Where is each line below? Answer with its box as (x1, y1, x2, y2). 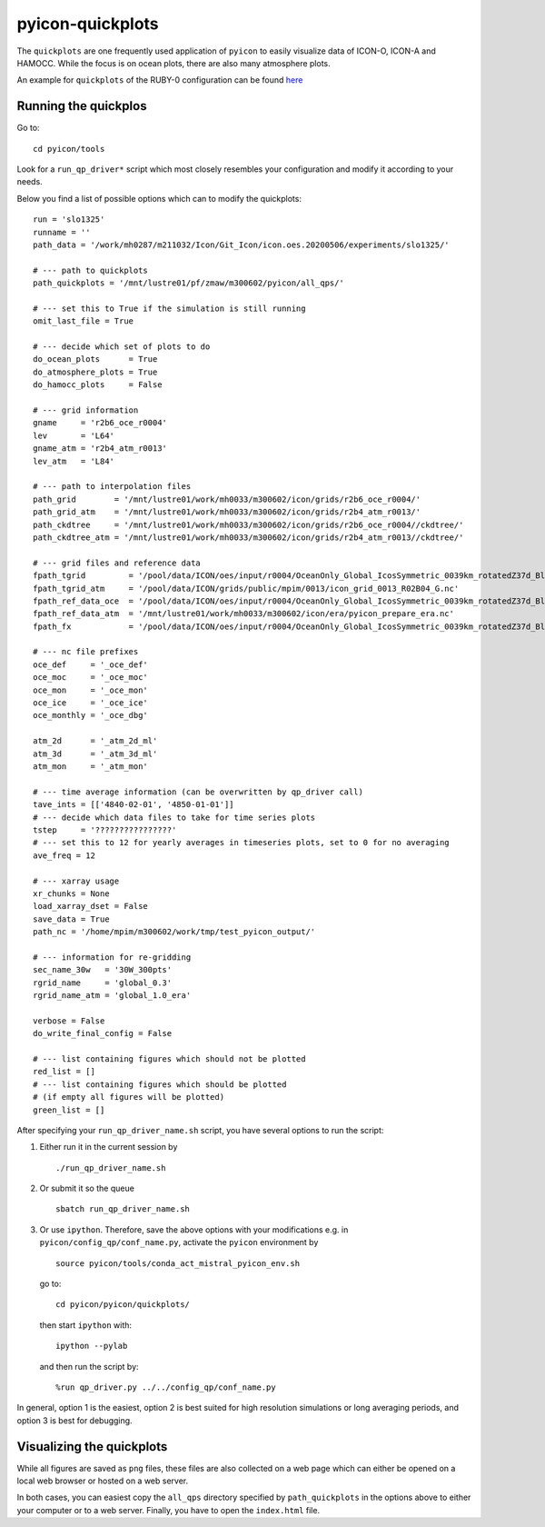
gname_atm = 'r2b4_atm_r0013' (33, 444, 168, 454)
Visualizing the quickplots (16, 1439, 168, 1454)
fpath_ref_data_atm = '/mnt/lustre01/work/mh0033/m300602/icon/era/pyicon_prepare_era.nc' (33, 609, 454, 619)
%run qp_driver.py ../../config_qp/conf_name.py (55, 1382, 276, 1392)
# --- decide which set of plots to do (33, 342, 211, 352)
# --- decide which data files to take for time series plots (33, 812, 316, 823)
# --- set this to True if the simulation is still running (33, 303, 306, 314)
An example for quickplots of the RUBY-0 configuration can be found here (16, 75, 303, 85)
